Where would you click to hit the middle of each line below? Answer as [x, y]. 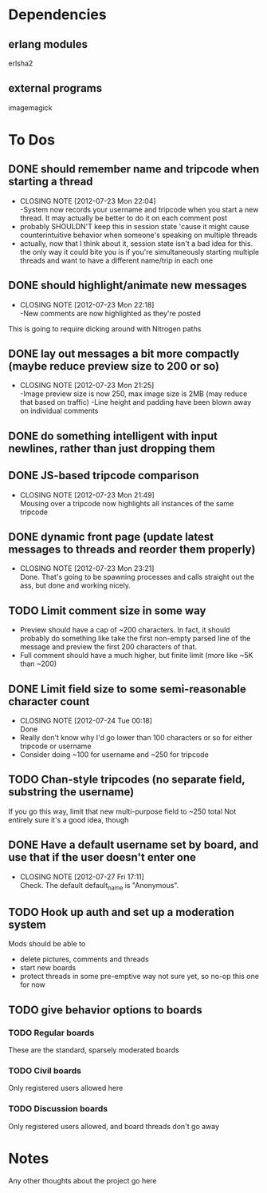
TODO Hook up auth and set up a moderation [122, 912]
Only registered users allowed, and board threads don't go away [114, 1126]
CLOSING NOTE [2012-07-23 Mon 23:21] [87, 569]
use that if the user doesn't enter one [102, 857]
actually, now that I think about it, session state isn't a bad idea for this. [136, 243]
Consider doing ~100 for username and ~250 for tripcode [114, 755]
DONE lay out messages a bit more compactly [124, 354]
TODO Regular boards [51, 1032]
